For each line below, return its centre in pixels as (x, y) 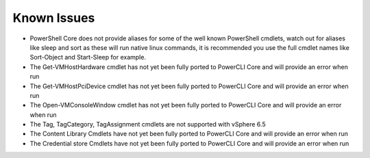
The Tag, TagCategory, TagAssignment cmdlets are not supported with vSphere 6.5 (148, 124)
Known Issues (54, 18)
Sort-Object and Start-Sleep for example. (88, 57)
